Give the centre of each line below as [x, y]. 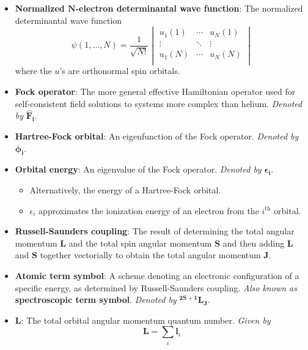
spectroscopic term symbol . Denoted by [96, 300]
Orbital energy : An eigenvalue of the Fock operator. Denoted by [138, 169]
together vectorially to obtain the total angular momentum [150, 255]
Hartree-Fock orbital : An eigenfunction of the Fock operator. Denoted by [157, 136]
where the [33, 71]
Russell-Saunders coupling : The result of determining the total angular [155, 231]
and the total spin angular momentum [140, 243]
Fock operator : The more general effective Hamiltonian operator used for [155, 91]
